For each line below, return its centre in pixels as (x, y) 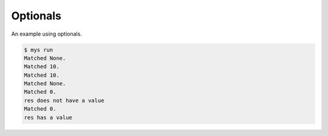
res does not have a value (64, 100)
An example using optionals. (46, 34)
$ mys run (39, 50)
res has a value (48, 117)
